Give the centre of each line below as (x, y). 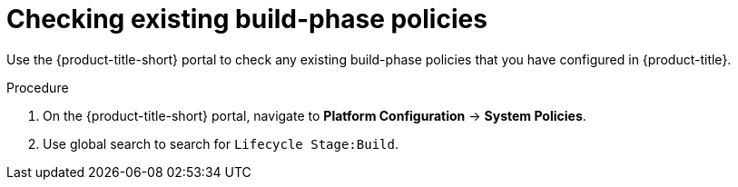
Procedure (38, 87)
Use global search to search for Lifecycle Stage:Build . (221, 143)
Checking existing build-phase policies (247, 19)
